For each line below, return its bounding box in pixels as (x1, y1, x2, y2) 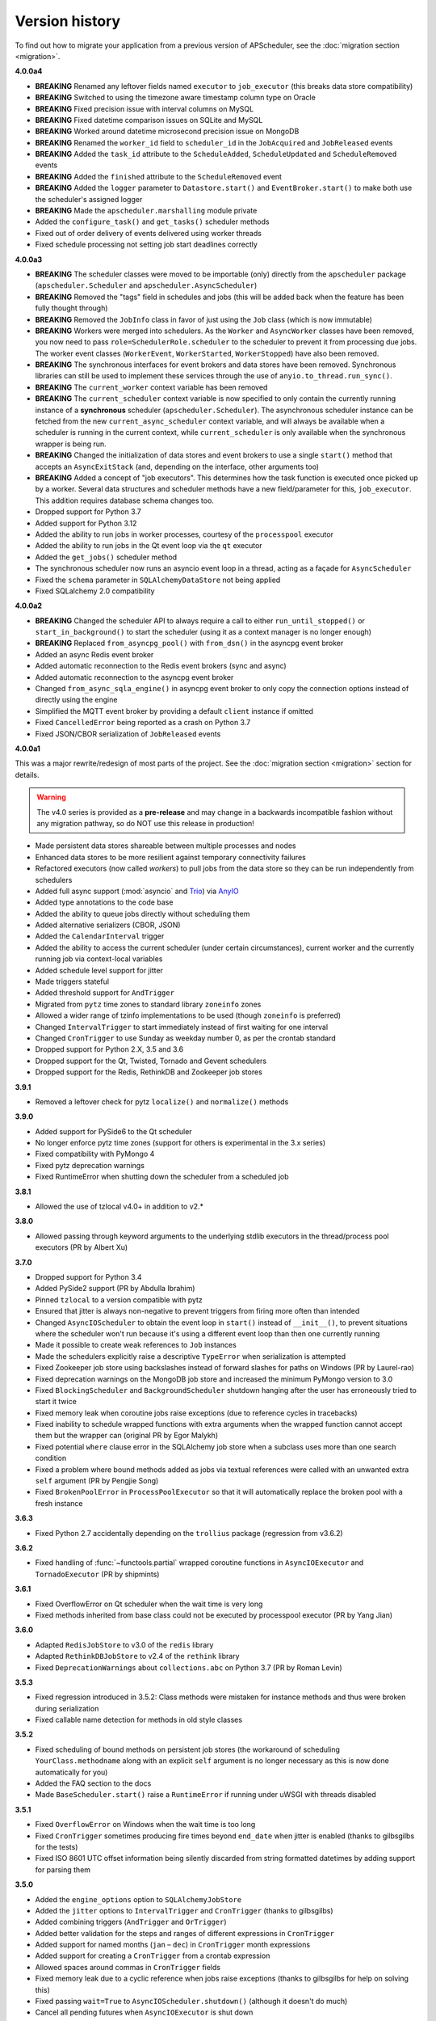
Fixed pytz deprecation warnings (35, 1160, 145, 1170)
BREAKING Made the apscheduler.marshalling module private (35, 206, 258, 216)
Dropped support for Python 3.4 (35, 1272, 142, 1281)
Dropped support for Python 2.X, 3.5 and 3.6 (35, 1044, 184, 1054)
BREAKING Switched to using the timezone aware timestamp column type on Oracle (35, 93, 317, 103)
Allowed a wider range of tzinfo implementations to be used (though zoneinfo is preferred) (35, 1010, 342, 1020)
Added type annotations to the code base (35, 897, 174, 907)
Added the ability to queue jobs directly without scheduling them (35, 909, 250, 918)
